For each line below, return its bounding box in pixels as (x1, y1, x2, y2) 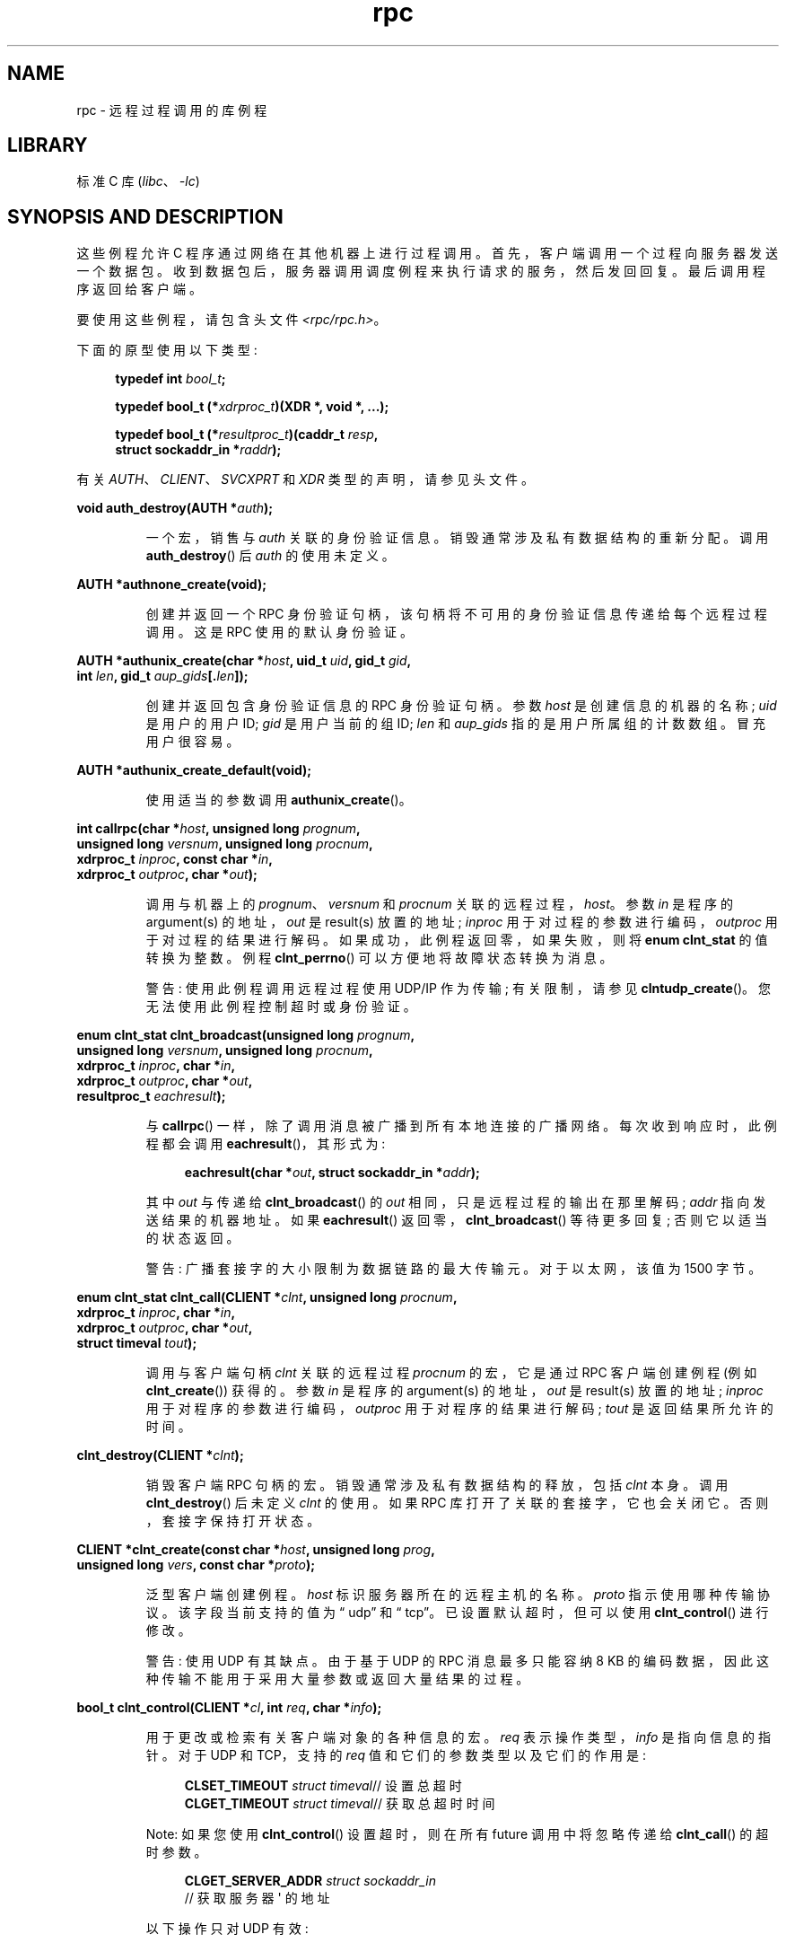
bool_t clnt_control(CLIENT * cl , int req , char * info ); (76, 1700, 382, 1716)
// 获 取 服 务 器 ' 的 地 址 (184, 1890, 330, 1906)
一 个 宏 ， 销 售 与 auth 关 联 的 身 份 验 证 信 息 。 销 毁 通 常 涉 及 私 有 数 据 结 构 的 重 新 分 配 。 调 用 (145, 530, 769, 546)
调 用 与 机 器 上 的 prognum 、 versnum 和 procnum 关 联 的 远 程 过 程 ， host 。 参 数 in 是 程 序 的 (145, 896, 733, 912)
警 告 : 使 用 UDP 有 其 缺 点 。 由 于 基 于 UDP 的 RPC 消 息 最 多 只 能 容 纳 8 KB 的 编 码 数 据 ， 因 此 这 (145, 1653, 769, 1669)
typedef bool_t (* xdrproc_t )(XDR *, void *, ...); (115, 399, 389, 415)
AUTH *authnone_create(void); (76, 576, 266, 593)
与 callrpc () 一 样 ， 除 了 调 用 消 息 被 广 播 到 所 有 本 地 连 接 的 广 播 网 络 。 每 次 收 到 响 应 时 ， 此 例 (145, 1118, 777, 1134)
